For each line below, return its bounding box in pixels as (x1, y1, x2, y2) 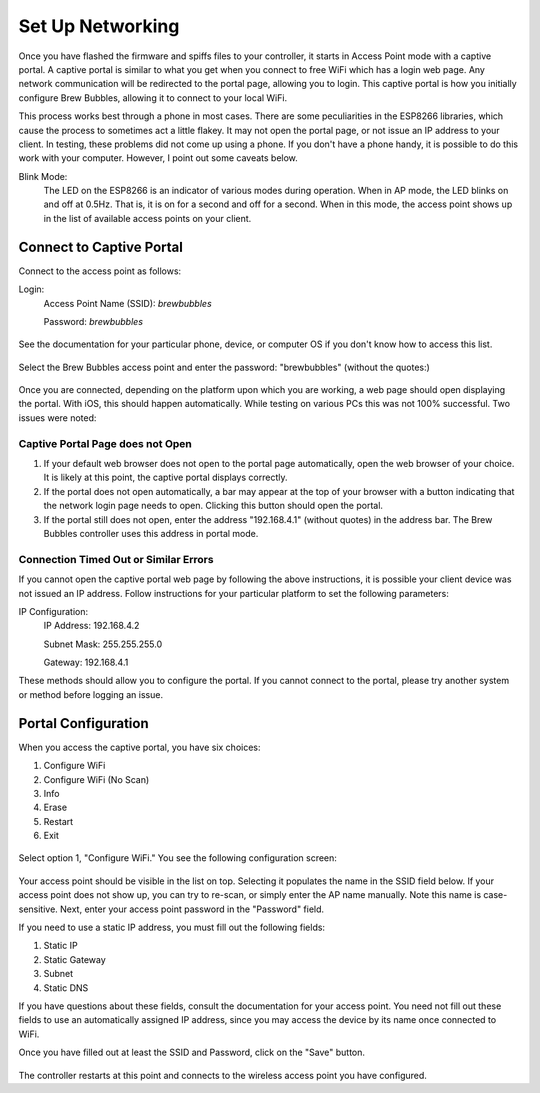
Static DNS (43, 981, 89, 994)
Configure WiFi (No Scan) (43, 773, 150, 785)
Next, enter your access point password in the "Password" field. (60, 903, 325, 915)
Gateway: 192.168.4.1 (43, 656, 129, 669)
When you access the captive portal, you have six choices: (18, 741, 261, 753)
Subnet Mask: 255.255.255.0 (43, 638, 163, 650)
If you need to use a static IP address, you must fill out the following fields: (18, 921, 325, 934)
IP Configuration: (18, 605, 89, 617)
